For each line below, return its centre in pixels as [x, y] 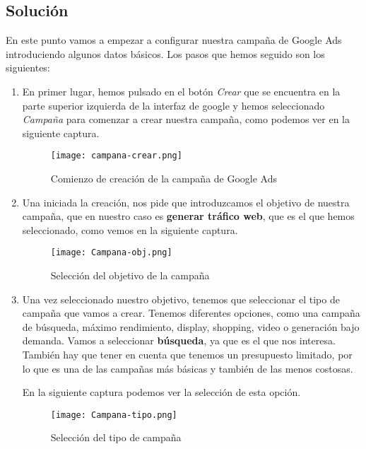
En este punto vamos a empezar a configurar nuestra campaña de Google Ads [174, 40]
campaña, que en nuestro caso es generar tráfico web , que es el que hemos [188, 216]
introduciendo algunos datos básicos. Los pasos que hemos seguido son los [165, 53]
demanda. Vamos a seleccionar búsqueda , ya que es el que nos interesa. [179, 340]
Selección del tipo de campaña [116, 437]
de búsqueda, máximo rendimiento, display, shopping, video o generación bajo [191, 326]
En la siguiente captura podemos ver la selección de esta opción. [161, 392]
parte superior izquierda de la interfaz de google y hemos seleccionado [173, 105]
